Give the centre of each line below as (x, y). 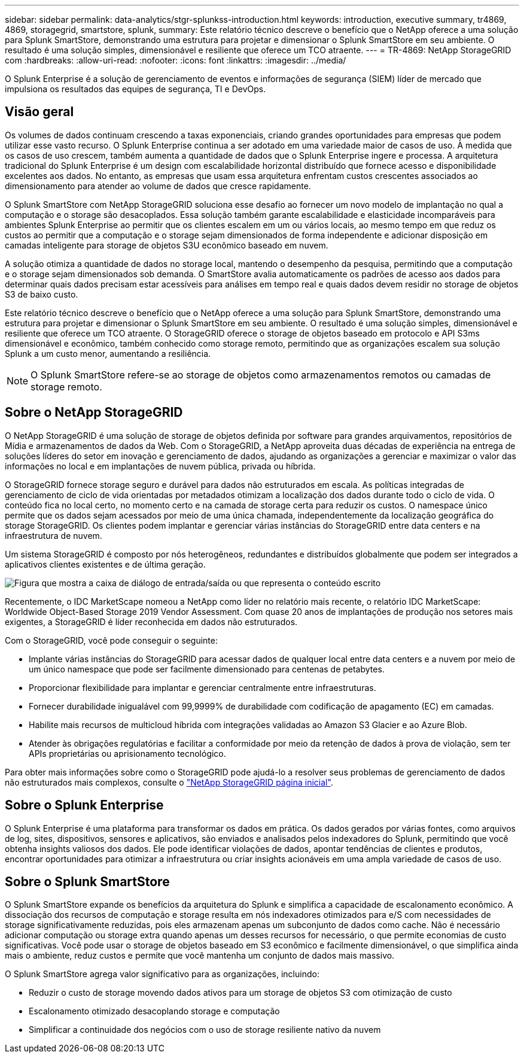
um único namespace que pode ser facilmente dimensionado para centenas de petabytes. (207, 669)
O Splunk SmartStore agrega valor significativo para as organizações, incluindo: (162, 974)
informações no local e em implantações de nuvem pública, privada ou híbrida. (160, 466)
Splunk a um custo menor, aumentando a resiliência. (108, 353)
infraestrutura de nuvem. (54, 535)
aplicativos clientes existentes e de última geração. (105, 564)
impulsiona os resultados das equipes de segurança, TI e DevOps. (135, 89)
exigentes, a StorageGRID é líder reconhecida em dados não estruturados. (151, 622)
